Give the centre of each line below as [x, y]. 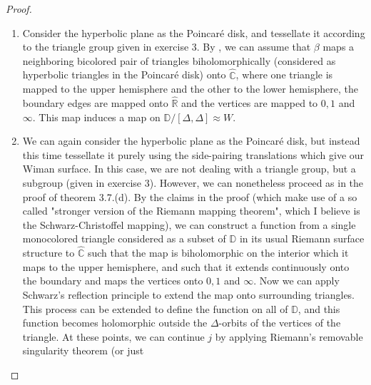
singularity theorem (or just [83, 350]
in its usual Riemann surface [302, 238]
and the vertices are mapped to [250, 103]
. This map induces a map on [96, 117]
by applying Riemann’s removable [289, 336]
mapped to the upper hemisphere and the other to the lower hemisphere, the [190, 89]
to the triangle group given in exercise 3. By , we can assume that [167, 47]
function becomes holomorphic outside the [115, 323]
